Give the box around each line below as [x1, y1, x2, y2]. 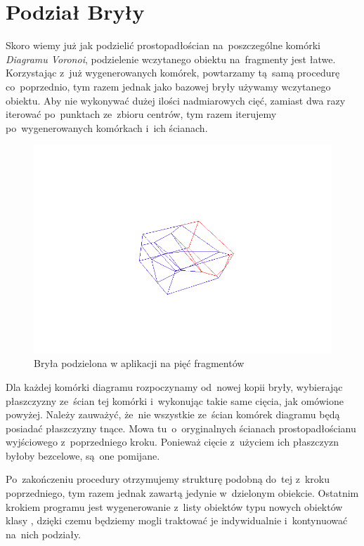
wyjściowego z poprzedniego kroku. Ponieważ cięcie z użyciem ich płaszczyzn [6, 434, 339, 449]
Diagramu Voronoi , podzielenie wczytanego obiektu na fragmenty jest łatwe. [6, 51, 336, 66]
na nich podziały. [6, 526, 82, 541]
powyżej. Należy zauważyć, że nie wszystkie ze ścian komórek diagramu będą [6, 407, 340, 422]
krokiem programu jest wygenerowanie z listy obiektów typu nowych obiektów [6, 499, 343, 514]
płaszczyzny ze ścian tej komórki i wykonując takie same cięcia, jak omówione [6, 393, 344, 408]
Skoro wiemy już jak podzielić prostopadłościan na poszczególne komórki [6, 38, 320, 53]
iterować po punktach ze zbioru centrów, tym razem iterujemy [6, 107, 277, 121]
